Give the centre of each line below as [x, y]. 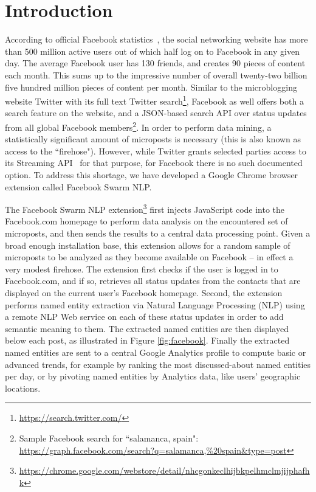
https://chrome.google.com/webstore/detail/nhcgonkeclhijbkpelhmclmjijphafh [164, 470]
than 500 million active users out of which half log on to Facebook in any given [152, 51]
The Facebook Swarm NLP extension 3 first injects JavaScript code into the [145, 208]
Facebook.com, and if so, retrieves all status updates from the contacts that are [153, 281]
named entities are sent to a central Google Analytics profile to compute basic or [156, 352]
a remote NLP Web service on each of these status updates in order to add [144, 317]
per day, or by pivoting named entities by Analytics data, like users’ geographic [153, 376]
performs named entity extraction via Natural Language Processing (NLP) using [155, 304]
